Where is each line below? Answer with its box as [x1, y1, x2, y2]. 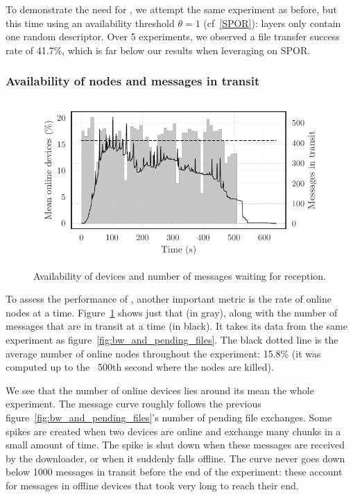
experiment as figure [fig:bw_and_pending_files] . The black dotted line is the [6, 332, 338, 347]
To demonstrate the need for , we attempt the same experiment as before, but [6, 2, 337, 16]
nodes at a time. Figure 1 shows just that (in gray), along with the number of [6, 305, 338, 319]
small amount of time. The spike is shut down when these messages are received [6, 437, 345, 452]
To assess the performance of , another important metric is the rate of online [6, 292, 332, 306]
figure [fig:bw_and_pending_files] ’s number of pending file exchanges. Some [6, 410, 332, 425]
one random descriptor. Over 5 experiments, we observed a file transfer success [6, 29, 340, 44]
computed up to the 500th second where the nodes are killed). [6, 360, 274, 374]
